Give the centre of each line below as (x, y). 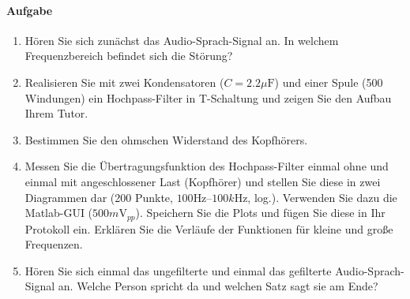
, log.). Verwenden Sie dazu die (322, 197)
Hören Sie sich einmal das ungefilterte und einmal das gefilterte (178, 270)
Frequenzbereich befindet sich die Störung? (129, 56)
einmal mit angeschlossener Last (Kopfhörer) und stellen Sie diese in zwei (203, 181)
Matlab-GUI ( (59, 213)
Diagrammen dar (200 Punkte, (99, 197)
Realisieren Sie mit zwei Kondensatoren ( (124, 82)
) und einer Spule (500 (329, 82)
